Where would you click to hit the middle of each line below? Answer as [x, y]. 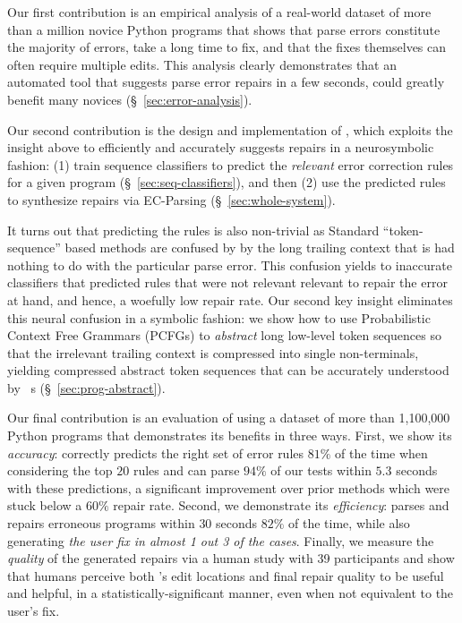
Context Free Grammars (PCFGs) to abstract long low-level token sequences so [224, 335]
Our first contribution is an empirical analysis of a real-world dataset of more [219, 12]
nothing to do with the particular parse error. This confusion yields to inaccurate [230, 265]
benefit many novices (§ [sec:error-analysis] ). [130, 99]
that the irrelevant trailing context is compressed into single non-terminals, [213, 352]
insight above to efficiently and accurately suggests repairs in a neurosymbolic [221, 147]
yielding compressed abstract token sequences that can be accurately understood [228, 370]
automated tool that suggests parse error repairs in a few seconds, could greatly [226, 82]
